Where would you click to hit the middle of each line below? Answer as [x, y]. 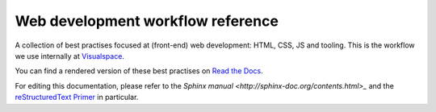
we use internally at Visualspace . [70, 56]
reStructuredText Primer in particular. [77, 97]
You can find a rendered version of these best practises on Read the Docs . [139, 71]
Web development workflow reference [147, 21]
